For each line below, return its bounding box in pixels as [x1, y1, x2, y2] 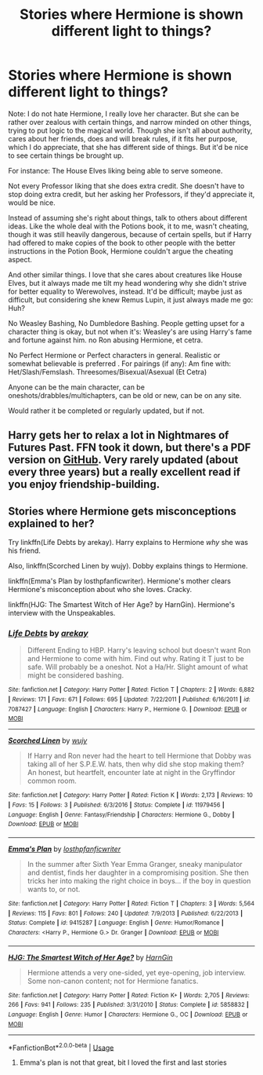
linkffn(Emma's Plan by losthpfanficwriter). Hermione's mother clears [8, 576, 231, 586]
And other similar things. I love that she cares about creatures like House [8, 269, 243, 280]
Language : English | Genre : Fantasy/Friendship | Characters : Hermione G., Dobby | [8, 810, 235, 818]
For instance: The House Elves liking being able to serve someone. [8, 166, 223, 175]
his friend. [8, 546, 41, 555]
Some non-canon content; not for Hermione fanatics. [27, 976, 199, 985]
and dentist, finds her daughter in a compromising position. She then [27, 868, 249, 877]
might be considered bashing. [27, 671, 124, 680]
